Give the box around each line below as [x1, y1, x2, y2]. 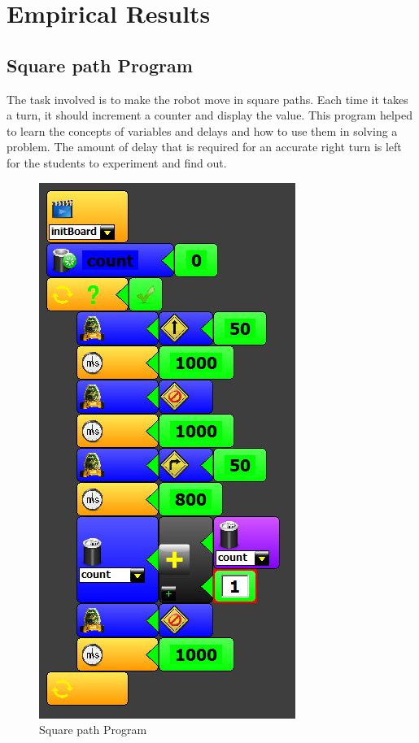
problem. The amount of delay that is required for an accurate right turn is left [7, 138, 402, 155]
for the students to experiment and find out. [7, 154, 227, 171]
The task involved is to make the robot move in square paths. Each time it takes [7, 90, 408, 107]
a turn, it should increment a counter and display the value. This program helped [7, 106, 413, 124]
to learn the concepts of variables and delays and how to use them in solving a [7, 122, 398, 139]
